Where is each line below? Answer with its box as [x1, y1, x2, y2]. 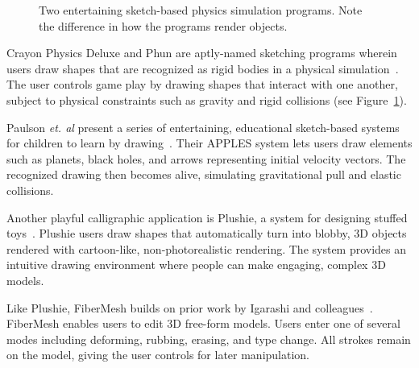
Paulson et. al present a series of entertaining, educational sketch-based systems [6, 118, 400, 135]
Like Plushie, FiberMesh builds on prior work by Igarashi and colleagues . [6, 299, 373, 316]
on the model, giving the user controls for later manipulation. [6, 346, 310, 363]
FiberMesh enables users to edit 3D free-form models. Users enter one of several [6, 315, 400, 332]
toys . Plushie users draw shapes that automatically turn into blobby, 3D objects [6, 225, 407, 242]
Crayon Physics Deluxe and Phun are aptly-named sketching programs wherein [6, 44, 397, 61]
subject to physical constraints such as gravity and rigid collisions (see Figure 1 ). [6, 91, 407, 108]
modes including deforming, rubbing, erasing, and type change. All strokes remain [6, 330, 411, 347]
